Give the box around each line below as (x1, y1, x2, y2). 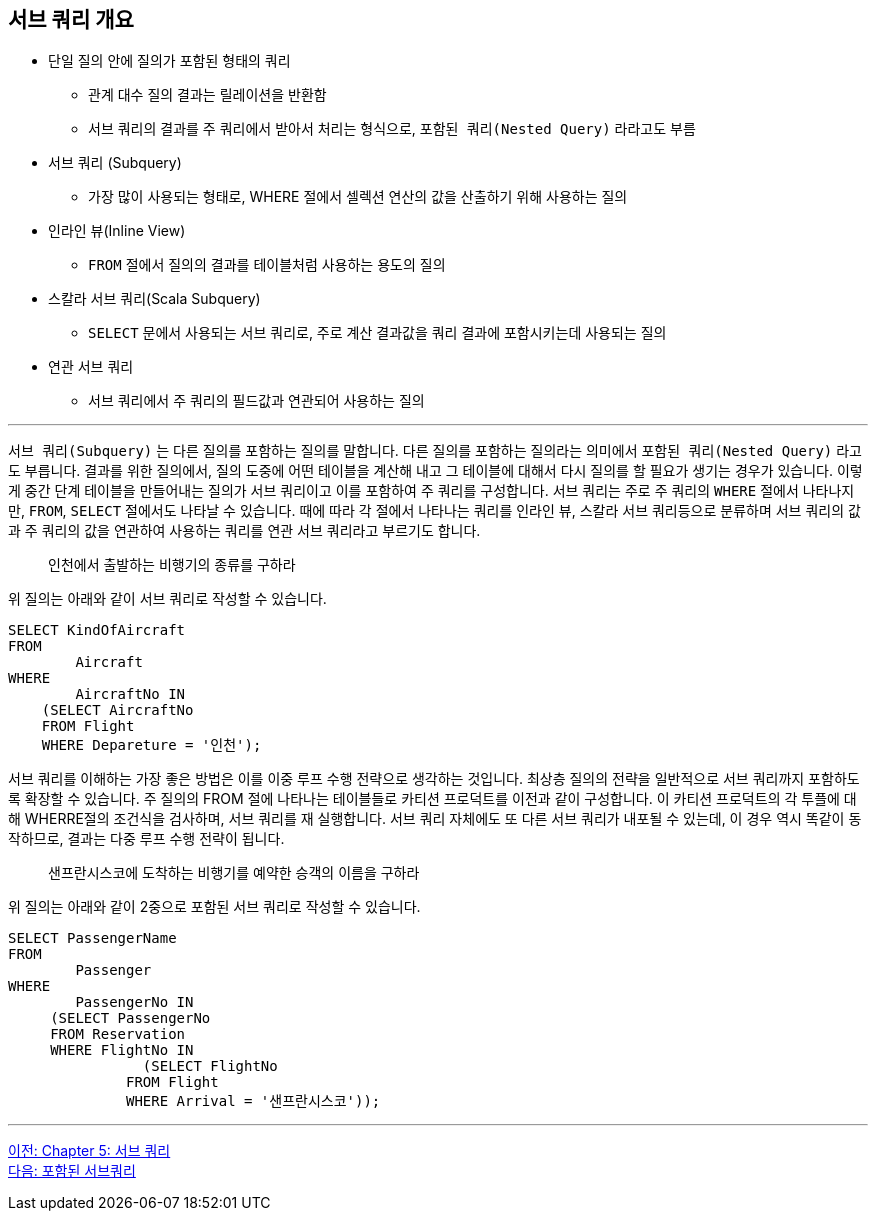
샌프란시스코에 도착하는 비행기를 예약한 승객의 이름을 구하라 (48, 864, 420, 882)
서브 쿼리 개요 (8, 7, 134, 32)
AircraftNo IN (75, 686, 186, 703)
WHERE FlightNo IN (50, 1042, 194, 1059)
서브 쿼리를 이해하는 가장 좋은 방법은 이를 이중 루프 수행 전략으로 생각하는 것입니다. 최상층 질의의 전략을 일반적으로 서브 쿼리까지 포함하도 (8, 770, 860, 788)
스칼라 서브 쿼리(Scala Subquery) (48, 290, 261, 308)
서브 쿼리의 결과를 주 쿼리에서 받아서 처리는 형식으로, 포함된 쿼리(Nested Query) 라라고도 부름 (88, 120, 696, 138)
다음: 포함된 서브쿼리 (8, 1162, 136, 1180)
